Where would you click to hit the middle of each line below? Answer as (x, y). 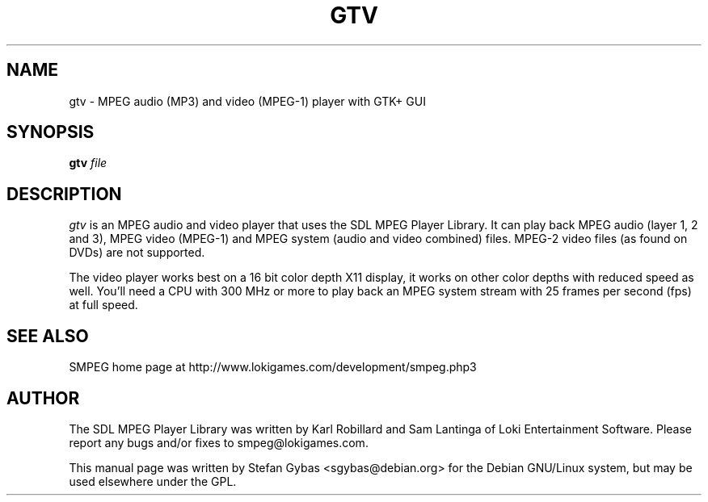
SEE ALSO (48, 336)
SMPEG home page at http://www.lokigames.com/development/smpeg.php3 (273, 367)
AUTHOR (43, 398)
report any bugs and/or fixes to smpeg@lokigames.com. (219, 442)
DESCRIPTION (64, 194)
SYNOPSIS (51, 132)
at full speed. (103, 305)
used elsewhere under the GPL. (153, 481)
